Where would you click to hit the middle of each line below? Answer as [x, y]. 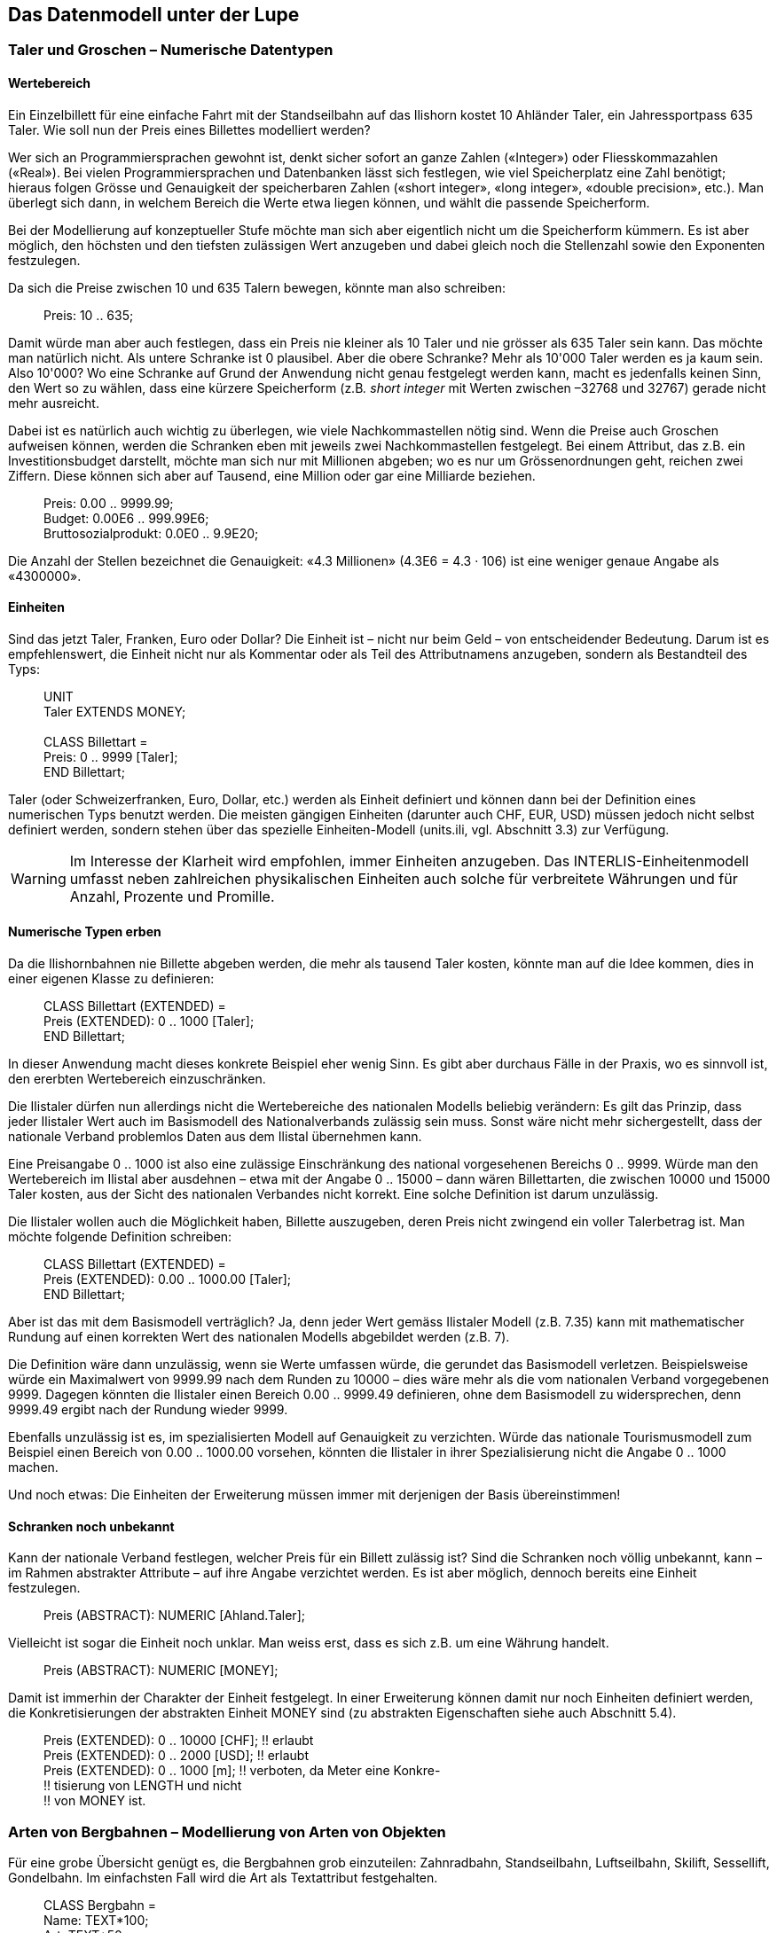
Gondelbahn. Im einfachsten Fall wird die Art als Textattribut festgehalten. [223, 1878]
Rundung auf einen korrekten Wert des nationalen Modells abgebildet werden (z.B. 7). [259, 1337]
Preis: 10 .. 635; [89, 315]
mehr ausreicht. [54, 403]
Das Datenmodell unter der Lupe [154, 15]
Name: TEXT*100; [96, 1921]
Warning [39, 878]
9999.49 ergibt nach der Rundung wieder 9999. [148, 1410]
